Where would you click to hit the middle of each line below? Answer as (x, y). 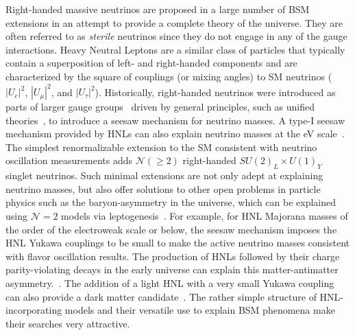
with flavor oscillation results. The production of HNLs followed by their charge (173, 256)
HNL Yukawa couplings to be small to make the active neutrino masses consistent (177, 243)
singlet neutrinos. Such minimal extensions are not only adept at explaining (164, 175)
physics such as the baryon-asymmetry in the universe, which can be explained (171, 202)
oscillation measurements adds (69, 160)
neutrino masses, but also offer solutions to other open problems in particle (163, 188)
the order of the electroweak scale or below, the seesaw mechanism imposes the (171, 229)
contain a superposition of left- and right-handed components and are (151, 63)
